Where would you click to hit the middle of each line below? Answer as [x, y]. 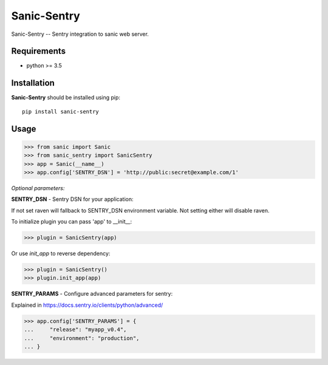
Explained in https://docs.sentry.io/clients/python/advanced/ [87, 305]
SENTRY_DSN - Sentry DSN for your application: [72, 199]
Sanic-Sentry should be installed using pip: [66, 98]
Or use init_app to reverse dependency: [61, 254]
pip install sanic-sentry [61, 111]
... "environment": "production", [82, 338]
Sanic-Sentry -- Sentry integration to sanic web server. [80, 34]
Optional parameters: [38, 188]
